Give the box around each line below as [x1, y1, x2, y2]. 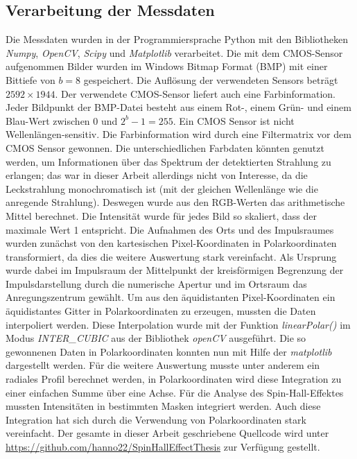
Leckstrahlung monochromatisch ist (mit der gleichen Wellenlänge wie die [6, 181, 318, 196]
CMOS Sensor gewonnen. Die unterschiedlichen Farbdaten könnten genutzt [6, 140, 324, 155]
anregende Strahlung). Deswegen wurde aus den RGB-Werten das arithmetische [6, 195, 345, 209]
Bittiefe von [6, 72, 55, 87]
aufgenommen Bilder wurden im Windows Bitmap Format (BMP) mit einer [6, 59, 328, 73]
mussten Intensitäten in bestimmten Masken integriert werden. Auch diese [6, 399, 321, 413]
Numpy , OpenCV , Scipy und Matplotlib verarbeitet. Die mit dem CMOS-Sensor [6, 45, 343, 60]
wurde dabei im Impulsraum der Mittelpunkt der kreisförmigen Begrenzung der [6, 263, 344, 277]
